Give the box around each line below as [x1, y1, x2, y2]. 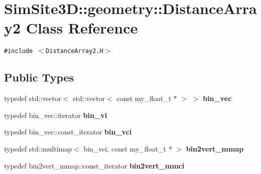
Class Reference [26, 17, 138, 38]
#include [4, 47, 33, 55]
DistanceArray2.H [46, 47, 103, 55]
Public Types [4, 69, 74, 85]
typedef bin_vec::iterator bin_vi [4, 109, 107, 120]
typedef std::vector [4, 93, 61, 103]
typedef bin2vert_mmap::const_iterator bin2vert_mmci [4, 160, 185, 170]
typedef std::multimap [4, 143, 72, 153]
